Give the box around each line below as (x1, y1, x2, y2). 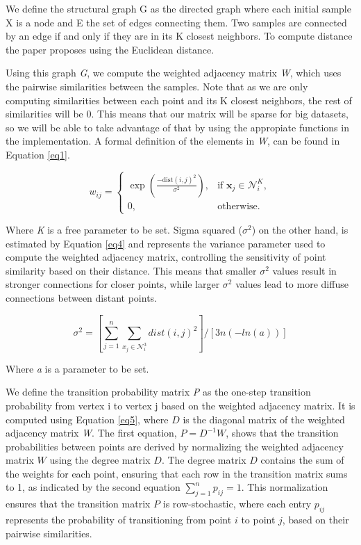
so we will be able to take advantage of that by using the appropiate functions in (6, 120, 349, 134)
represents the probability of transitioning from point (6, 512, 232, 527)
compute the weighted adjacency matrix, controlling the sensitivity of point (6, 250, 326, 264)
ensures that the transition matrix (6, 496, 151, 511)
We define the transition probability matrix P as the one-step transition (6, 384, 311, 399)
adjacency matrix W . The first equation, (6, 425, 177, 440)
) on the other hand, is (251, 222, 349, 237)
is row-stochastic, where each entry (162, 496, 312, 511)
